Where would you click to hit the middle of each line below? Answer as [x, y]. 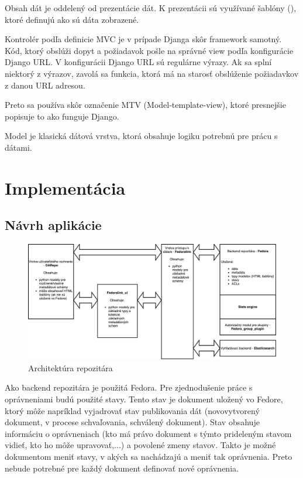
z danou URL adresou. [45, 85]
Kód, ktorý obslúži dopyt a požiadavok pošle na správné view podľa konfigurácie [149, 50]
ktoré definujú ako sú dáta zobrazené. [72, 19]
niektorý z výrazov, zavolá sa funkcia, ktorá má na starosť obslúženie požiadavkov [152, 73]
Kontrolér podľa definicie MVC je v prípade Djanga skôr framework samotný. [143, 39]
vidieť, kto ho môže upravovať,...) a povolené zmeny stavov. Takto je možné [140, 445]
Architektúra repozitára [70, 367]
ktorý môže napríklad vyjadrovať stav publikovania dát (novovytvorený [132, 410]
